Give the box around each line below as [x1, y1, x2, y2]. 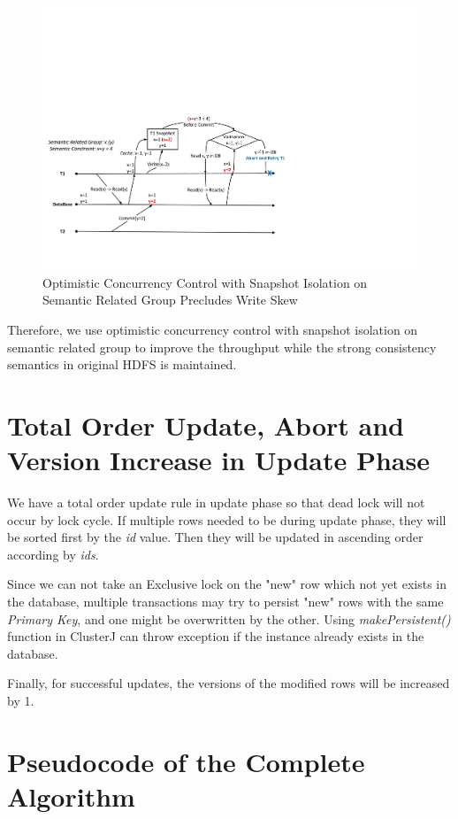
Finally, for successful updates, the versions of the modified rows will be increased [7, 674, 450, 692]
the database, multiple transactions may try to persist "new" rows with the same [7, 592, 444, 611]
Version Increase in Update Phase [7, 442, 430, 478]
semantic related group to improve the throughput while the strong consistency [7, 337, 437, 356]
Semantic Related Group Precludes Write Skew [42, 290, 298, 309]
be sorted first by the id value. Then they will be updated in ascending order [7, 528, 424, 546]
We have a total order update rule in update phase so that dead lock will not [7, 493, 425, 512]
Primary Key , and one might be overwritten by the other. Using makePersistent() [7, 609, 451, 628]
